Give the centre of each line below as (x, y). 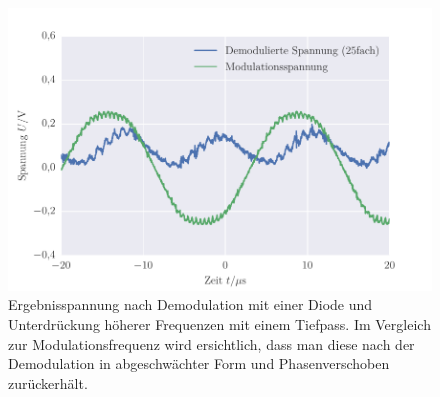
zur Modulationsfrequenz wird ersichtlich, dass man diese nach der (211, 343)
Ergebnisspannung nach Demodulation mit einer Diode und (190, 304)
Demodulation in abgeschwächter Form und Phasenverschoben (199, 363)
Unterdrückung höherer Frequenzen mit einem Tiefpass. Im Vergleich (219, 324)
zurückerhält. (48, 382)
